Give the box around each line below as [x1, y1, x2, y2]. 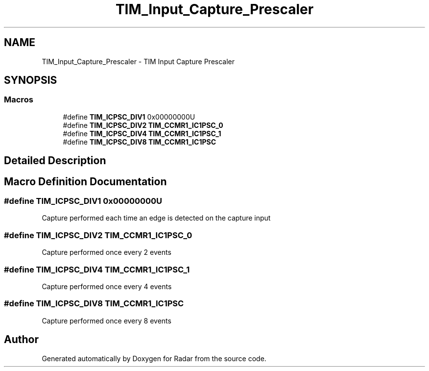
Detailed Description [4, 154, 106, 167]
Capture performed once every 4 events [42, 282, 172, 291]
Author [4, 333, 39, 346]
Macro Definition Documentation [4, 175, 167, 188]
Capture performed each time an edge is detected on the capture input [42, 214, 271, 223]
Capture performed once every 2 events [42, 248, 171, 257]
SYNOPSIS [4, 74, 57, 87]
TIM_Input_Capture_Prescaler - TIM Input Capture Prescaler [42, 57, 235, 66]
